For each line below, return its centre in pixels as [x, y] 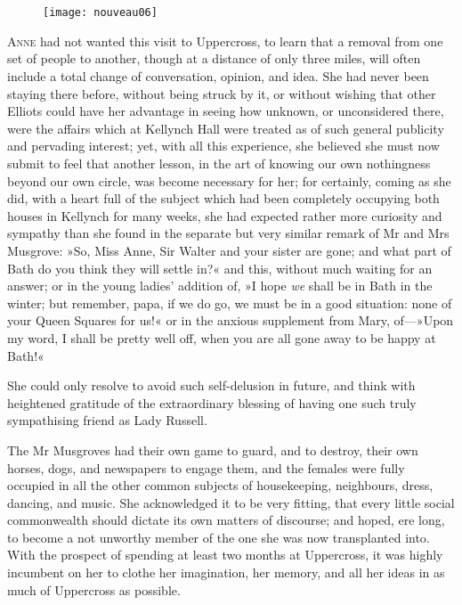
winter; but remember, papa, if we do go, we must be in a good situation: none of [230, 302]
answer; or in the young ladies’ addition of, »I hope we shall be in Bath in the [220, 286]
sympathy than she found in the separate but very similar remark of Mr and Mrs [228, 233]
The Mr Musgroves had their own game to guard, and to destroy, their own [213, 450]
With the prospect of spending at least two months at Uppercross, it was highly [225, 555]
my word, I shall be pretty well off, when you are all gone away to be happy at [222, 337]
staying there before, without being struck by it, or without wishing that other [222, 93]
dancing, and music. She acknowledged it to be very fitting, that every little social [231, 502]
